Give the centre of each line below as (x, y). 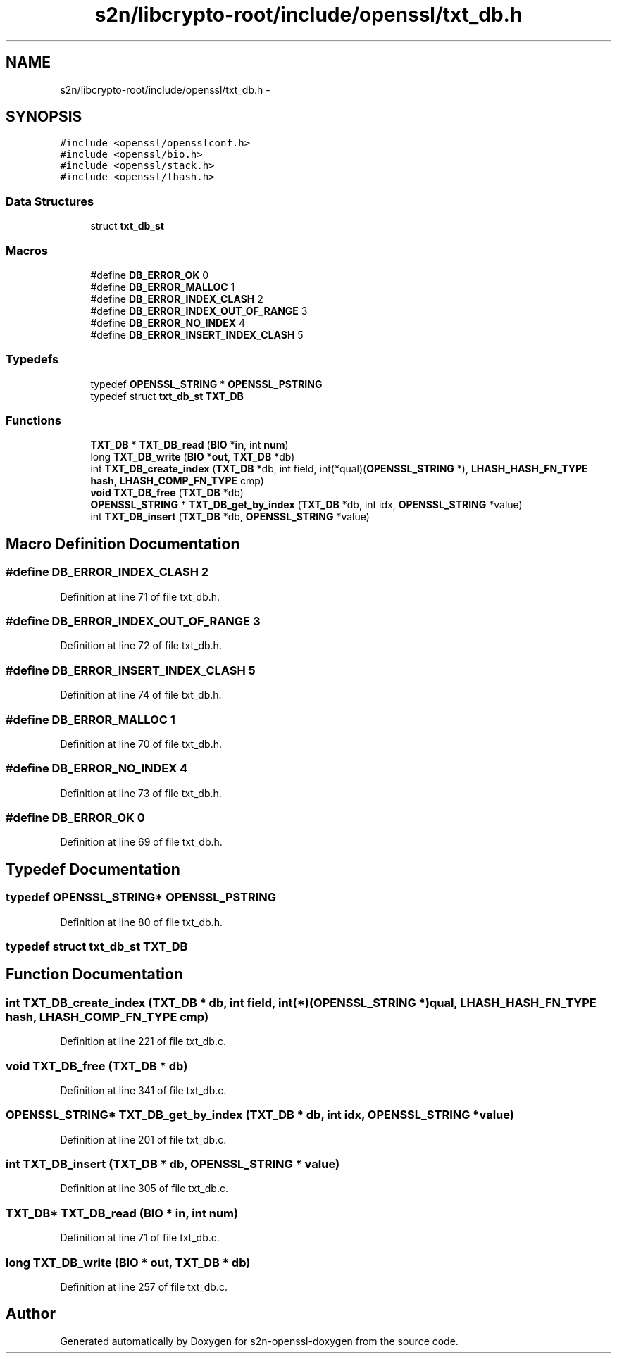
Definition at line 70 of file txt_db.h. (141, 744)
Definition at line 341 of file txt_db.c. (143, 1090)
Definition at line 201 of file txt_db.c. (143, 1139)
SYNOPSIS (44, 117)
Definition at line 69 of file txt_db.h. (141, 842)
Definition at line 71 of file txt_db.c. (140, 1238)
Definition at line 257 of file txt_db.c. (144, 1286)
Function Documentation (94, 975)
